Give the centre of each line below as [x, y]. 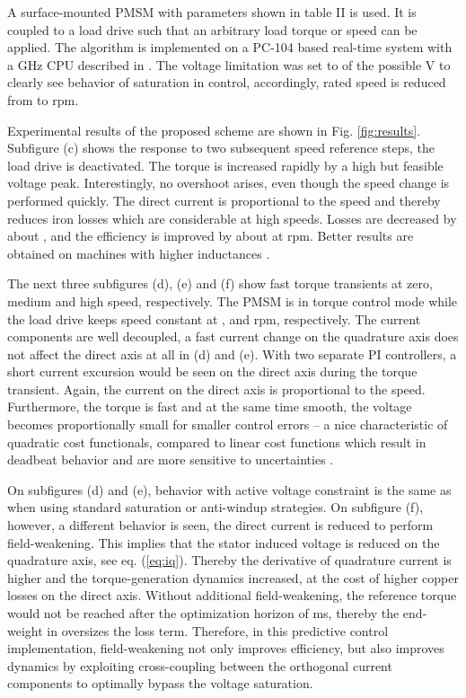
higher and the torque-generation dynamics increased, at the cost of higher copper [233, 577]
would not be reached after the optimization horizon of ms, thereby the [203, 613]
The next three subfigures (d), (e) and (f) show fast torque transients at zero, [220, 283]
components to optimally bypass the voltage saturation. [160, 683]
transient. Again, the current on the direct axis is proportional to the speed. [216, 389]
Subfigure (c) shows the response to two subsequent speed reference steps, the [221, 148]
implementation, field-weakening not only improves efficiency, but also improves [226, 648]
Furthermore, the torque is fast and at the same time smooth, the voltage [210, 406]
